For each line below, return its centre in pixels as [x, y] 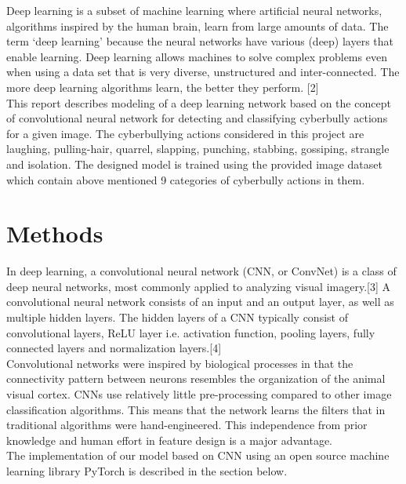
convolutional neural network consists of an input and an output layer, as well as [200, 302]
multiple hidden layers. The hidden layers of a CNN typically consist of [177, 317]
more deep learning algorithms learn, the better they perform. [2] [163, 87]
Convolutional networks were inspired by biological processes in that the [180, 363]
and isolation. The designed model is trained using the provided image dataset [194, 164]
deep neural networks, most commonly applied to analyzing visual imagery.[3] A [198, 286]
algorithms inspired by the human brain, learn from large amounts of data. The [198, 25]
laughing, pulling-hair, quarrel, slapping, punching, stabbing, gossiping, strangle [198, 149]
